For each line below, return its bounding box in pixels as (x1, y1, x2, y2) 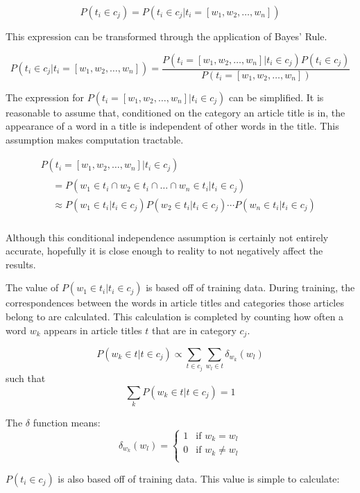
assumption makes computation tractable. (6, 132, 184, 146)
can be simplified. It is (229, 89, 324, 104)
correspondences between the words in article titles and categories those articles (6, 295, 344, 310)
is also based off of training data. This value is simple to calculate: (58, 471, 340, 485)
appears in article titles (44, 322, 142, 337)
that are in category (152, 322, 237, 337)
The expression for (6, 89, 85, 104)
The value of (6, 280, 59, 295)
